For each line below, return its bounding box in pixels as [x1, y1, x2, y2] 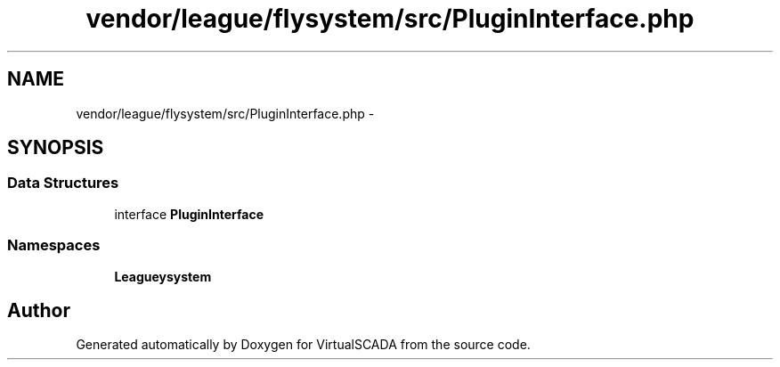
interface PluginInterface [114, 206, 264, 222]
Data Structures [7, 174, 119, 192]
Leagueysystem [114, 268, 212, 284]
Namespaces [7, 236, 101, 255]
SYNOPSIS [7, 136, 104, 159]
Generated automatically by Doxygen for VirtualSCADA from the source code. [76, 337, 531, 353]
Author [7, 298, 70, 322]
